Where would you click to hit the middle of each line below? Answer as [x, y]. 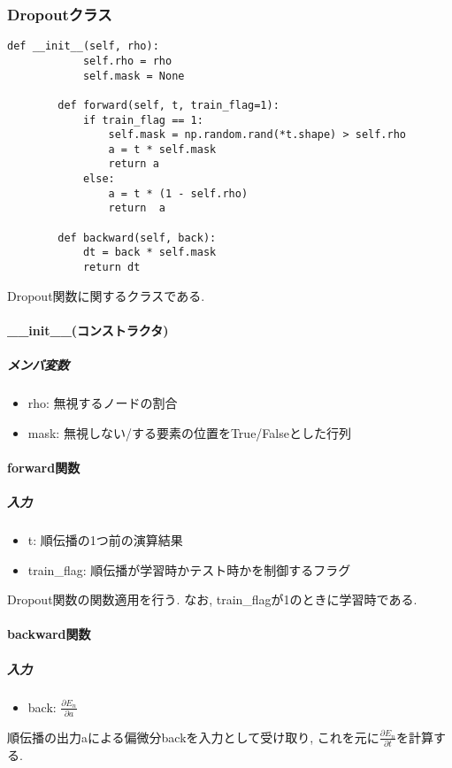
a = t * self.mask [162, 149]
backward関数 [49, 634]
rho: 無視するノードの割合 [103, 403]
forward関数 [44, 467]
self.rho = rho [127, 61]
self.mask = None [134, 76]
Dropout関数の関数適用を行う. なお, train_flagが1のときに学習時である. [212, 599]
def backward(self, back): [137, 238]
